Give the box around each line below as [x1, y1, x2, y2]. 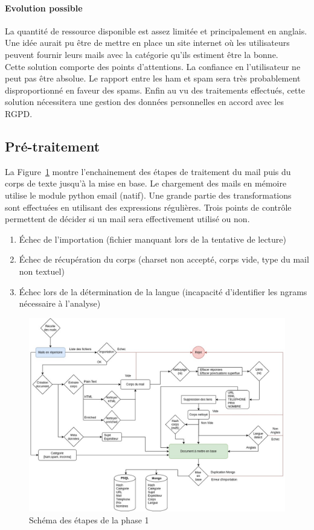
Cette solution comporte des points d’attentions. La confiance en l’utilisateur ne [5, 60, 301, 72]
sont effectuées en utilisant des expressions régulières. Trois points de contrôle [5, 200, 292, 213]
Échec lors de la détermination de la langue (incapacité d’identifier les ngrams [19, 285, 307, 298]
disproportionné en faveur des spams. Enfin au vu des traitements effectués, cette [5, 83, 306, 96]
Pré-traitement [5, 136, 100, 155]
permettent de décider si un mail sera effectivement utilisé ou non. [5, 212, 250, 225]
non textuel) [19, 264, 65, 277]
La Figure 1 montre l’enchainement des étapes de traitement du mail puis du [5, 165, 291, 177]
